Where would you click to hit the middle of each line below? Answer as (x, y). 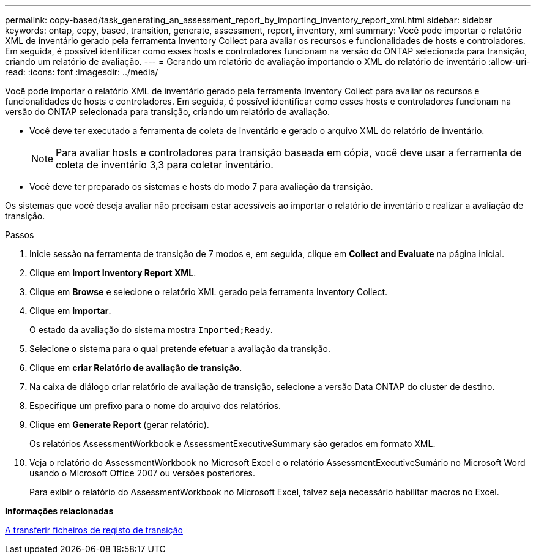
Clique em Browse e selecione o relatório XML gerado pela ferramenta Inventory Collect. (209, 292)
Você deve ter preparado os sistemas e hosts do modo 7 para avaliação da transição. (201, 186)
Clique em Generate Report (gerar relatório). (119, 425)
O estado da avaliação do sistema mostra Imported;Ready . (151, 330)
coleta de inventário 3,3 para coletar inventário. (165, 165)
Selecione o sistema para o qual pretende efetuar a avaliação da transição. (180, 349)
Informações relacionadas (59, 511)
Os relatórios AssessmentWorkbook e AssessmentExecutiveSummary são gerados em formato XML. (233, 444)
